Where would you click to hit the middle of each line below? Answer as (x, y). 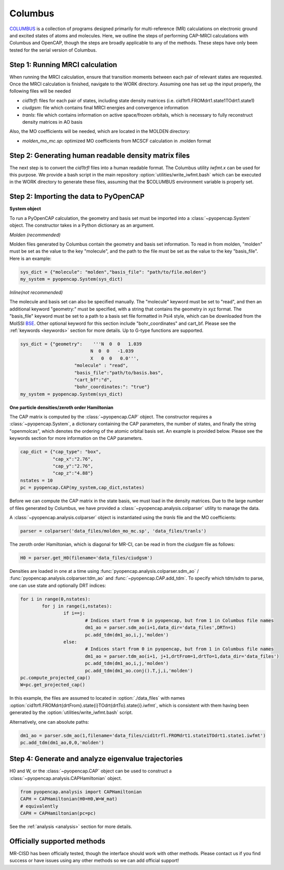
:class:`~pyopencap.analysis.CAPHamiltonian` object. (66, 778)
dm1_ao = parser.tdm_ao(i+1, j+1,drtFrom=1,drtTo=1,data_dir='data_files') (182, 656)
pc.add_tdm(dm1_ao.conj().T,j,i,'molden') (139, 671)
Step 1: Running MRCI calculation (63, 65)
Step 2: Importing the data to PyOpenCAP (77, 197)
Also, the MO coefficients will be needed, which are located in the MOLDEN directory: (100, 131)
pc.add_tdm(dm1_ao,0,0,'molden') (62, 742)
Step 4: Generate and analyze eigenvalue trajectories (96, 759)
